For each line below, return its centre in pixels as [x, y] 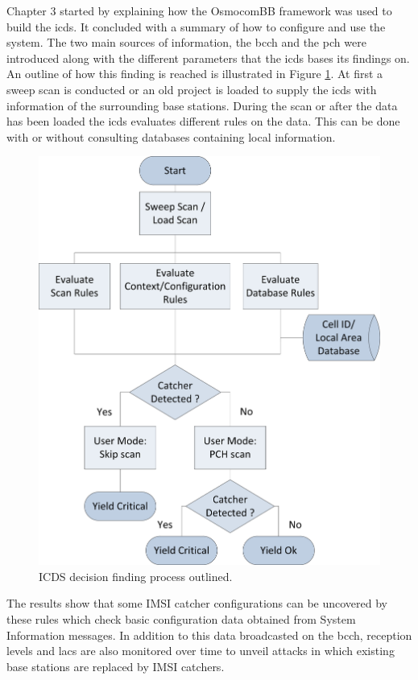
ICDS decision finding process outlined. [136, 576]
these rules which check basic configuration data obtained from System [181, 618]
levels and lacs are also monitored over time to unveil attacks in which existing [201, 651]
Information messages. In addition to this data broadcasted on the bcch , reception [209, 635]
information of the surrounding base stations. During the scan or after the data [202, 105]
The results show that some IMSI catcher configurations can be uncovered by [197, 603]
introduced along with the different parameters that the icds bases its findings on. [208, 58]
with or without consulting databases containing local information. [171, 136]
